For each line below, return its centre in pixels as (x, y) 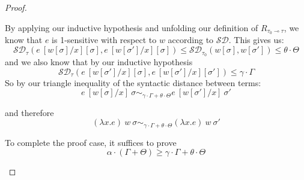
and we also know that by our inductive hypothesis (99, 61)
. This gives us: (256, 40)
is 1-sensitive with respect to (104, 40)
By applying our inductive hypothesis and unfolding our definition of (132, 27)
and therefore (29, 112)
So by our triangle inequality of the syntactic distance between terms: (133, 82)
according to (191, 40)
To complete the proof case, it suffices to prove (91, 142)
